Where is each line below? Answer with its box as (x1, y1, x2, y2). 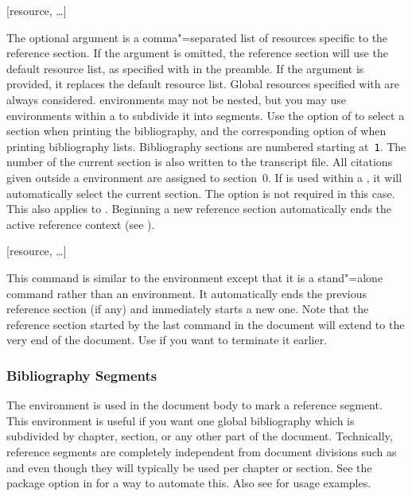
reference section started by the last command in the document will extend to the (6, 316, 405, 332)
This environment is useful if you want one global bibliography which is (6, 412, 355, 428)
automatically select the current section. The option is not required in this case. (6, 184, 395, 201)
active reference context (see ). (6, 215, 155, 232)
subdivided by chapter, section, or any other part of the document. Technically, (6, 428, 393, 444)
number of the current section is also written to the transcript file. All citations (6, 153, 393, 170)
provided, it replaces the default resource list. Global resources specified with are (6, 76, 399, 92)
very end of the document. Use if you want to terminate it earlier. (6, 331, 328, 348)
